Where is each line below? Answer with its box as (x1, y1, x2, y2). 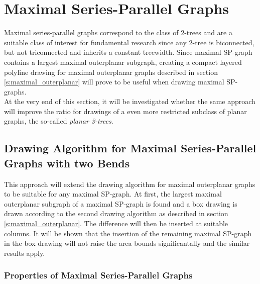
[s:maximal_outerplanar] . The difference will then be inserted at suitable (4, 218, 228, 229)
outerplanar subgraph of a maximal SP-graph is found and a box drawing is (4, 198, 237, 209)
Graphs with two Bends (4, 155, 130, 170)
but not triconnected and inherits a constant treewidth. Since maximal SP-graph (4, 47, 252, 57)
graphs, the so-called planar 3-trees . (4, 116, 113, 126)
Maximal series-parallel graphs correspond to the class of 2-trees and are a (4, 27, 233, 38)
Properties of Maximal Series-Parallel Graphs (4, 269, 193, 281)
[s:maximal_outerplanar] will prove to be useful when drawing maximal (4, 76, 224, 87)
